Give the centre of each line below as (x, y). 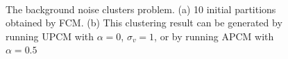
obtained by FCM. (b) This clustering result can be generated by (144, 23)
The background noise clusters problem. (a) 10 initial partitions (141, 9)
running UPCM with (50, 36)
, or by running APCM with (214, 36)
